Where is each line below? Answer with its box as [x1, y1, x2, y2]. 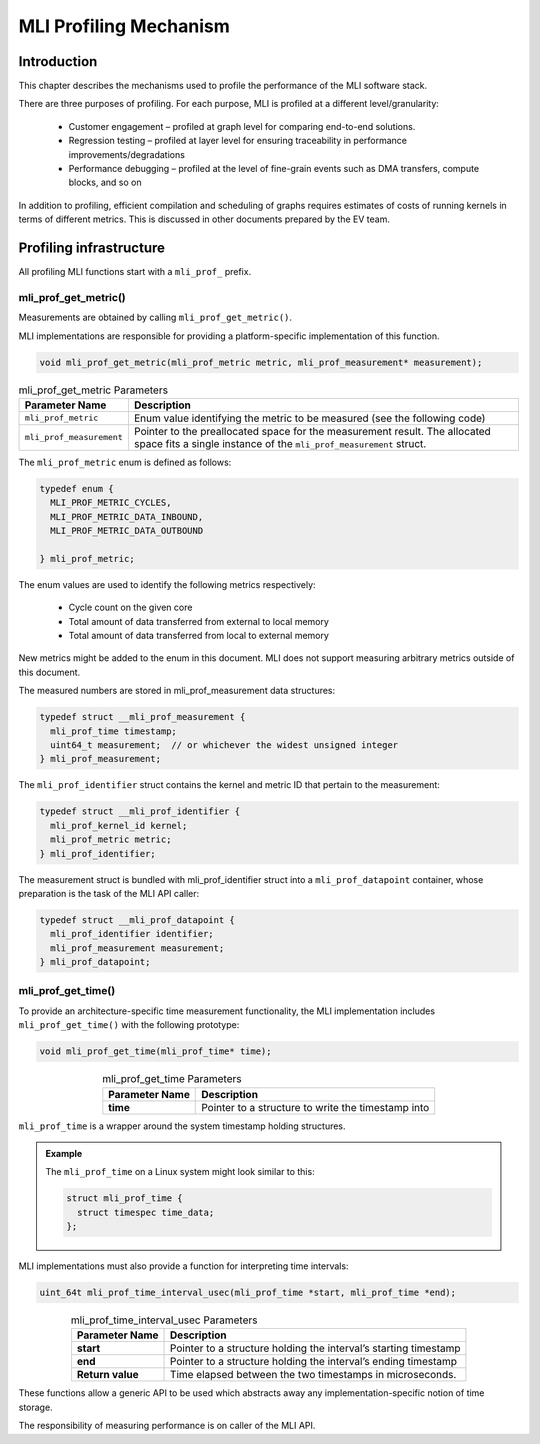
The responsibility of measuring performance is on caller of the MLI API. [18, 1420, 316, 1432]
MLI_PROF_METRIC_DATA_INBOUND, [50, 511, 204, 522]
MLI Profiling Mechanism [18, 15, 230, 37]
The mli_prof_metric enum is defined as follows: [18, 456, 232, 468]
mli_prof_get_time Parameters [101, 1072, 242, 1086]
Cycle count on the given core [68, 601, 193, 614]
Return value [76, 1368, 139, 1382]
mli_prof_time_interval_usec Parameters [70, 1313, 258, 1327]
